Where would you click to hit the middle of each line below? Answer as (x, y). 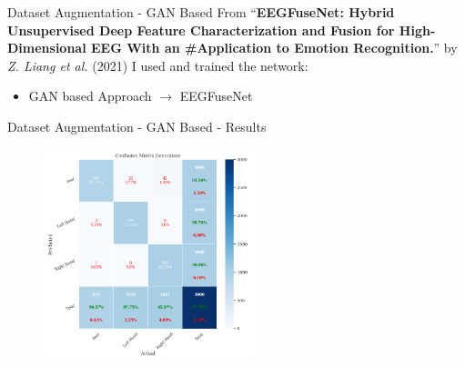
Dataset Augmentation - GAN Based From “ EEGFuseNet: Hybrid (201, 12)
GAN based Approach (90, 96)
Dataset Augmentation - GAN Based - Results (137, 126)
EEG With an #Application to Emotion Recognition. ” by (274, 48)
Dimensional (47, 48)
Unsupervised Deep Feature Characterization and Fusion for (201, 30)
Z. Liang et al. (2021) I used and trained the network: (158, 65)
